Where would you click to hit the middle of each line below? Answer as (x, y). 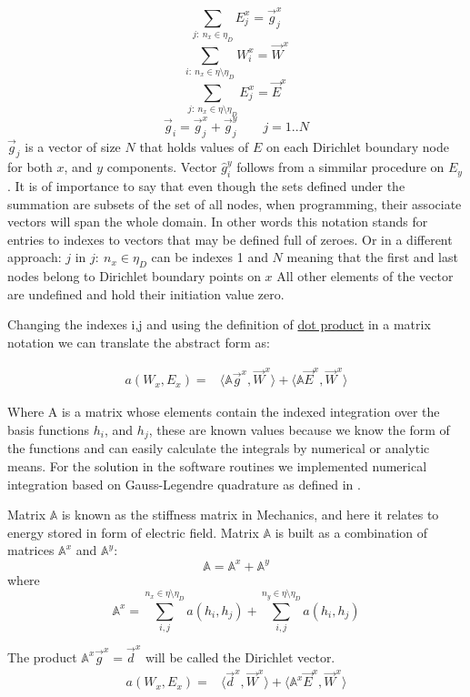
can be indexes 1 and (210, 257)
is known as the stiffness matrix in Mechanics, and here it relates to (250, 515)
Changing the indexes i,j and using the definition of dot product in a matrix (219, 324)
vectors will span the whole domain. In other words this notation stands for (218, 222)
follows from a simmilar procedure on (340, 167)
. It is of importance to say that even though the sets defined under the (206, 186)
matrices (31, 550)
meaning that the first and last (372, 257)
